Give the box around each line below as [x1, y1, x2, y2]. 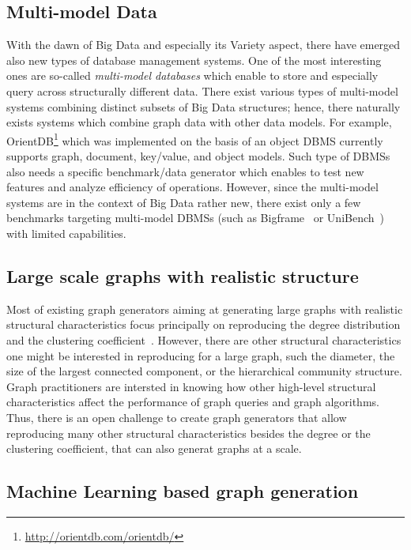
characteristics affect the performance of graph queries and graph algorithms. [6, 394, 379, 410]
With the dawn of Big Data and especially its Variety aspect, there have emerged [6, 36, 401, 53]
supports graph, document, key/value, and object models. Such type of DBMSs [6, 148, 390, 164]
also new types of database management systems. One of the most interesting [6, 51, 382, 68]
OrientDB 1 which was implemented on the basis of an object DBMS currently [6, 130, 383, 149]
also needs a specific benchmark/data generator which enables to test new [6, 163, 364, 179]
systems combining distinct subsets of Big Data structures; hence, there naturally [6, 98, 401, 115]
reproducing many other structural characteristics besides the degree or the [6, 424, 371, 441]
